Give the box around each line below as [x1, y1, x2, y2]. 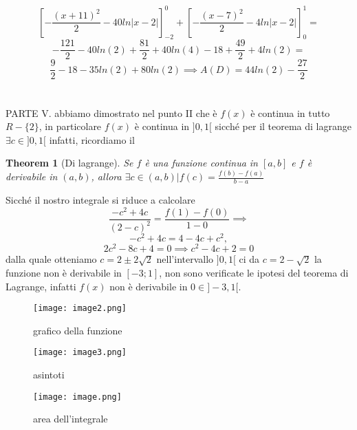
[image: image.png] [33, 391, 122, 402]
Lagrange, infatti [6, 279, 76, 293]
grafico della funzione [33, 323, 122, 337]
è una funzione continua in [144, 155, 258, 170]
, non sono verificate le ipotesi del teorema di [159, 265, 349, 279]
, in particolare [39, 119, 102, 133]
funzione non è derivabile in [6, 265, 122, 279]
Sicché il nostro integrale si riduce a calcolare [6, 193, 195, 207]
